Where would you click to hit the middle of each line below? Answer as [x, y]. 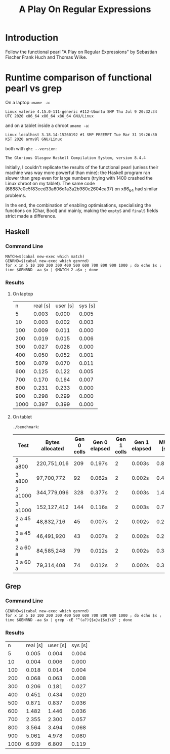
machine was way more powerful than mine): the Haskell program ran [78, 173]
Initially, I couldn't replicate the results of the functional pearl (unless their [82, 167]
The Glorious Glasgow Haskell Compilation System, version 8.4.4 [75, 158]
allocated [53, 448]
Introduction [32, 38]
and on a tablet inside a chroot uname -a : [47, 125]
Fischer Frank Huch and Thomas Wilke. [46, 57]
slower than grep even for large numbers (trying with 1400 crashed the [79, 178]
